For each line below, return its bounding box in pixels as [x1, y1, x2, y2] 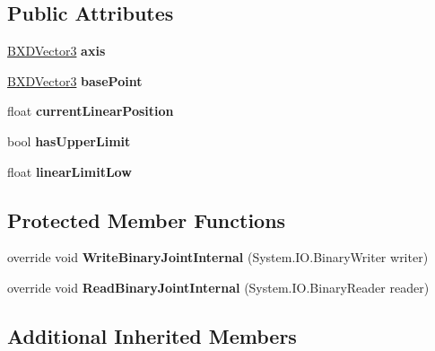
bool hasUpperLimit [7, 131, 131, 150]
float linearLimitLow [7, 162, 132, 180]
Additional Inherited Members [7, 321, 297, 349]
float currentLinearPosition [7, 101, 174, 120]
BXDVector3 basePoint [7, 71, 143, 90]
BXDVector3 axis [7, 41, 106, 60]
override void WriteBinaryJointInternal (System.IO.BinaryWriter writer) [7, 248, 429, 267]
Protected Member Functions [7, 206, 286, 233]
